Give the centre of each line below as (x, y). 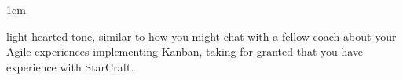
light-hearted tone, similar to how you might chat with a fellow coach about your (201, 36)
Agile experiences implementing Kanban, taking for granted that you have (185, 51)
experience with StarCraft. (70, 66)
